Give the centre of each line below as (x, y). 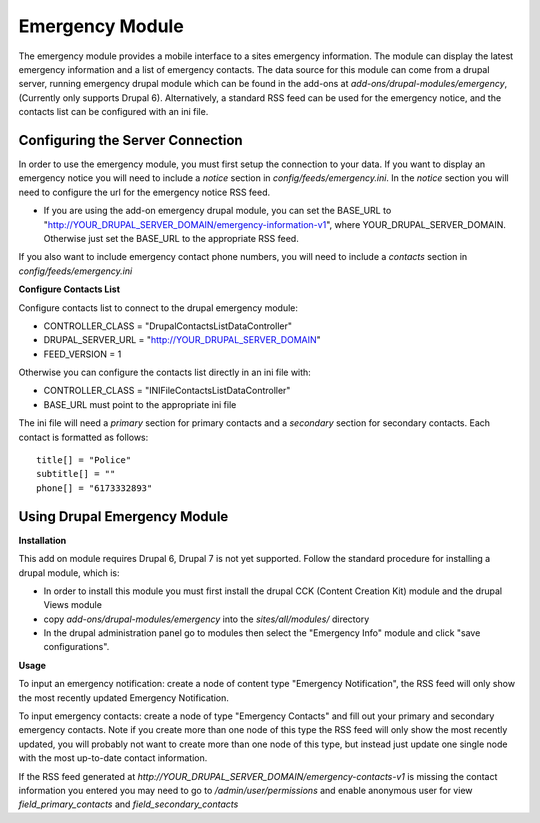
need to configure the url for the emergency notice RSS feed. (144, 192)
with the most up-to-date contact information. (113, 758)
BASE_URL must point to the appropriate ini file (140, 404)
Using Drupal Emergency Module (123, 516)
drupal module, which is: (69, 572)
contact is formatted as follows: (83, 437)
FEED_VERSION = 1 (82, 354)
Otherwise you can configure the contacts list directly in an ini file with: (165, 372)
